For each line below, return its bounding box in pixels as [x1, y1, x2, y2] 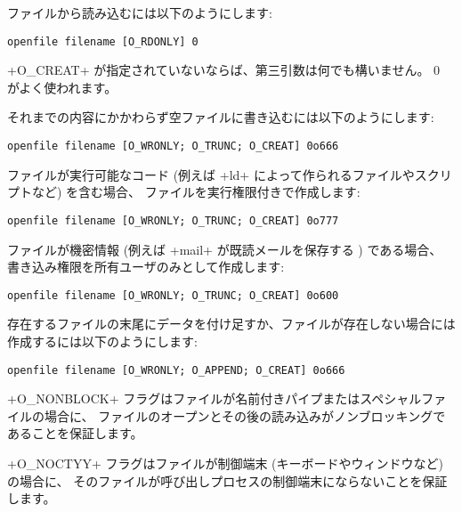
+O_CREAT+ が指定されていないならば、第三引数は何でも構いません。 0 [7, 61, 441, 79]
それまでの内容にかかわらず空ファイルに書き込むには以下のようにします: [7, 108, 434, 126]
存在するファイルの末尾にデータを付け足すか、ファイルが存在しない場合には [7, 314, 456, 333]
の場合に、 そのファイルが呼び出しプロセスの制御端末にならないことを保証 [7, 471, 448, 490]
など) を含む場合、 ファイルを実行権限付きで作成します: [31, 183, 361, 201]
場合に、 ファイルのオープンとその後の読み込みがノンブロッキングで [44, 406, 446, 425]
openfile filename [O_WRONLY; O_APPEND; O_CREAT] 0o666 [7, 363, 345, 377]
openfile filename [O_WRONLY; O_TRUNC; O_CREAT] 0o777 [7, 214, 339, 227]
